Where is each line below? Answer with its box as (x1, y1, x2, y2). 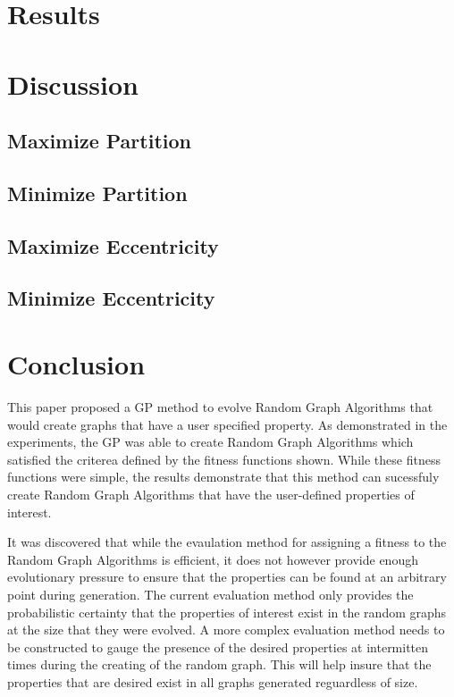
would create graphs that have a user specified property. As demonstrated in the (7, 415, 448, 433)
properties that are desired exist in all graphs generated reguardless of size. (7, 672, 418, 691)
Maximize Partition (7, 127, 191, 155)
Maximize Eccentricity (7, 231, 219, 259)
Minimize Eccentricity (7, 284, 215, 312)
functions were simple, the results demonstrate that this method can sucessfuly (7, 467, 440, 486)
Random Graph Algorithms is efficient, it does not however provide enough (7, 550, 418, 568)
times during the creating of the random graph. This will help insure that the (7, 655, 432, 674)
